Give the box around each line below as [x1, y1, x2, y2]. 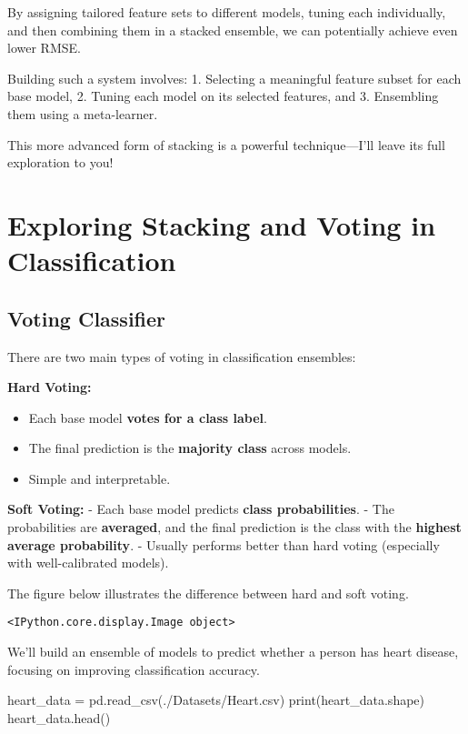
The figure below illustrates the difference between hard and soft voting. [7, 583, 409, 602]
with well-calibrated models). [7, 553, 169, 572]
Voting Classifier [7, 304, 166, 332]
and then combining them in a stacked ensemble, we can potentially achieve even [7, 20, 458, 39]
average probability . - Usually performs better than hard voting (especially [7, 535, 440, 554]
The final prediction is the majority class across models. [28, 438, 352, 457]
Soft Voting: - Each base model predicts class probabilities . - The [7, 499, 394, 518]
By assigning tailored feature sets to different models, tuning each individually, [7, 3, 446, 21]
